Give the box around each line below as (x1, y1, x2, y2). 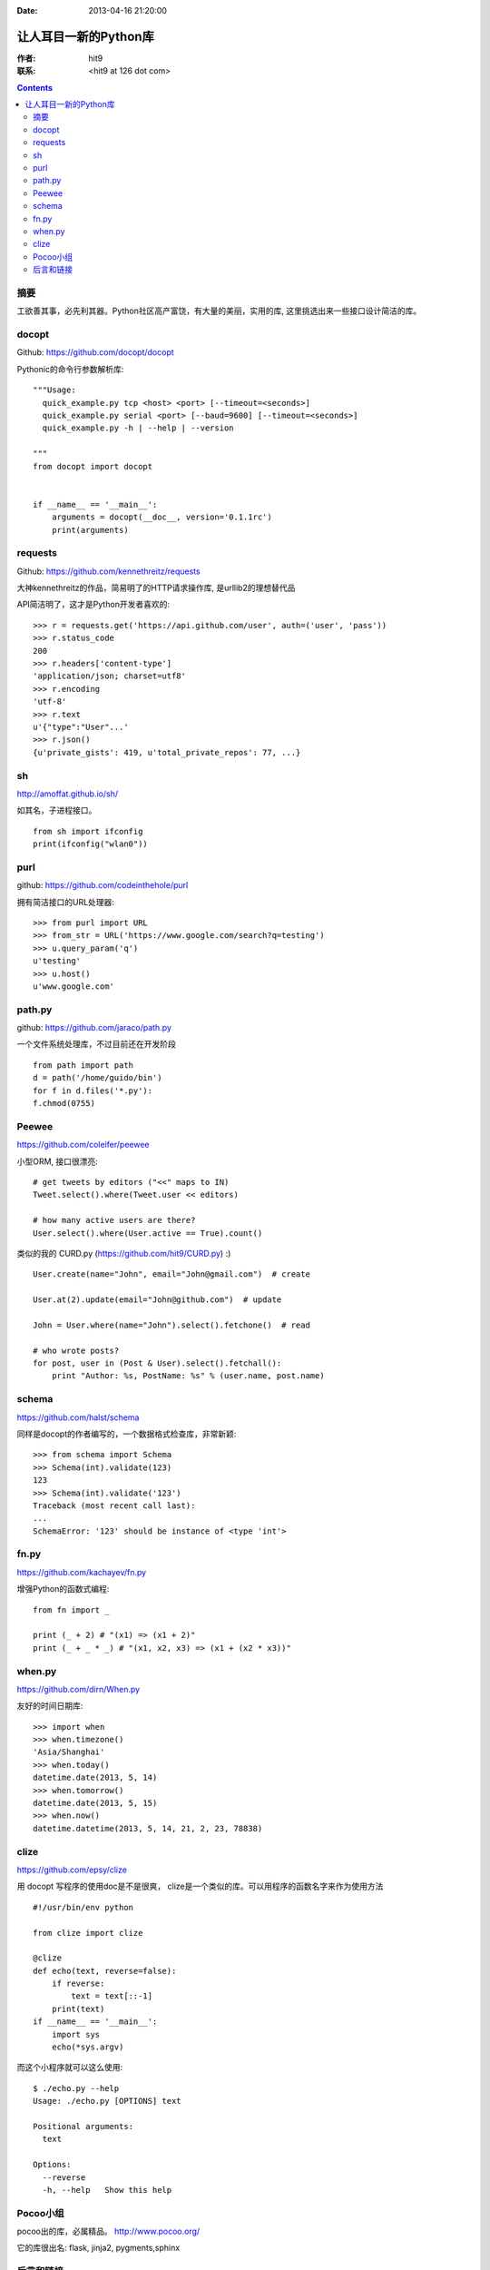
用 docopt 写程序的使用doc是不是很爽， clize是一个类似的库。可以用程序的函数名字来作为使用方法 (16, 1880, 384, 1892)
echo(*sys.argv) (51, 2042, 124, 2052)
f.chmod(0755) (33, 1099, 95, 1109)
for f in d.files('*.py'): (33, 1085, 153, 1096)
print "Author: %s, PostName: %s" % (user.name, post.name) (51, 1371, 326, 1381)
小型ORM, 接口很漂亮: (16, 1156, 99, 1167)
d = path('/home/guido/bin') (33, 1072, 162, 1083)
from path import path (33, 1060, 134, 1071)
